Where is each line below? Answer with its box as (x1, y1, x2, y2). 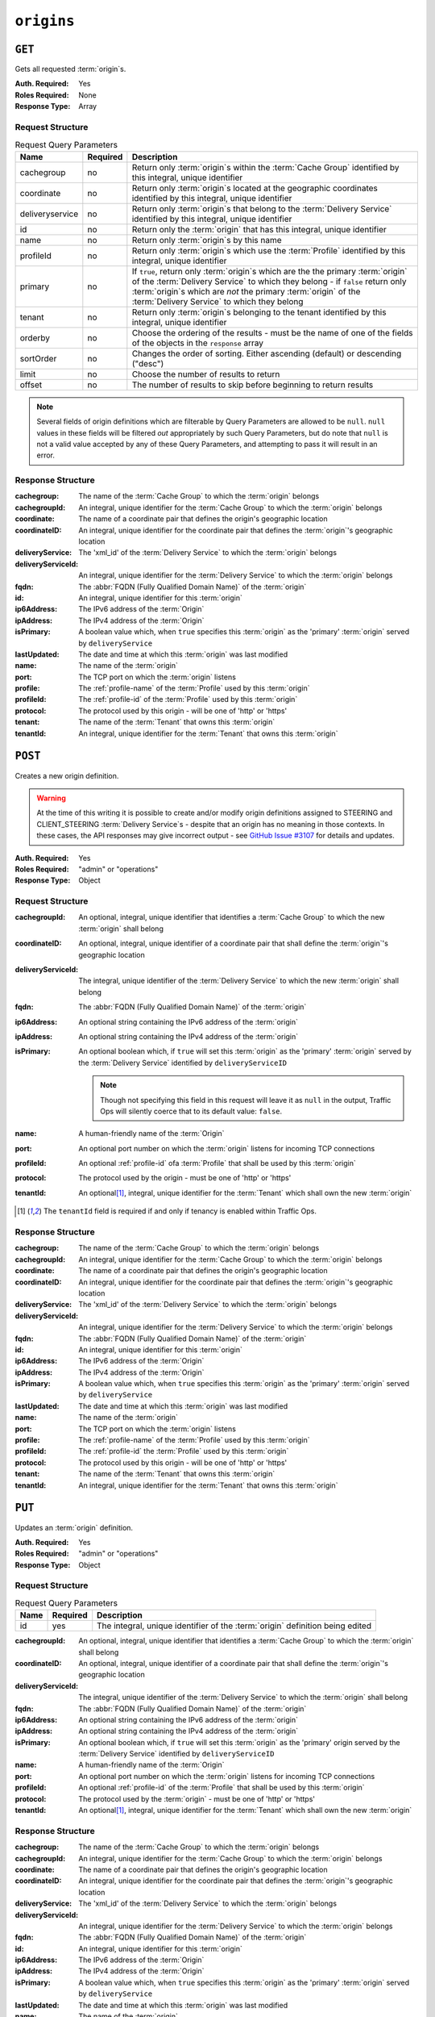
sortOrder (19, 353, 57, 364)
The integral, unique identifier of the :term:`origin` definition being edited (97, 1620, 372, 1631)
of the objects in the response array (131, 337, 263, 349)
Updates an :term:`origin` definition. (14, 1522, 133, 1532)
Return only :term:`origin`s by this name (131, 234, 282, 245)
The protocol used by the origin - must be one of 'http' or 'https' (78, 1173, 292, 1183)
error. (36, 450, 56, 460)
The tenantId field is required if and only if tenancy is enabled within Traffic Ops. (43, 1206, 317, 1216)
